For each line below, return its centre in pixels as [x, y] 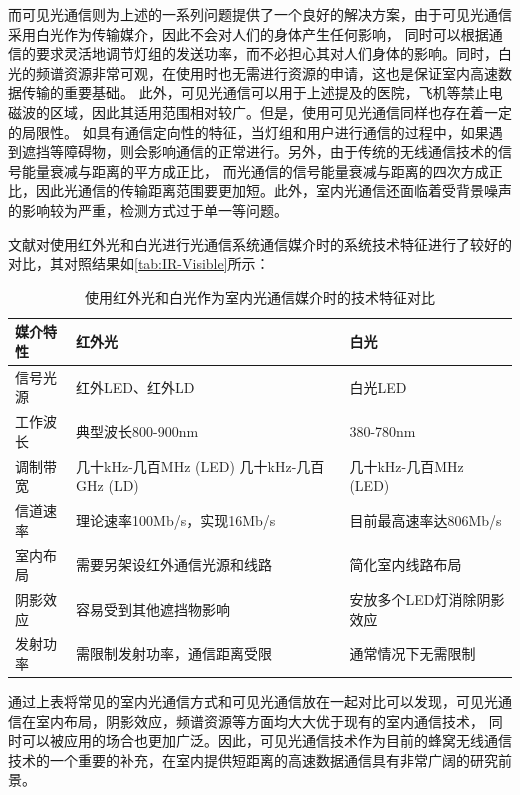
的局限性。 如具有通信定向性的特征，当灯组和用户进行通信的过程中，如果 [248, 131]
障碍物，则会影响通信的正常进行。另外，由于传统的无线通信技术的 [280, 151]
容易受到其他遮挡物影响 [153, 608]
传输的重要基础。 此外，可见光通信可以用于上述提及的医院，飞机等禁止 [255, 92]
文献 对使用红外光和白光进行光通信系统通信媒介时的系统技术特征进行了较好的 [260, 243]
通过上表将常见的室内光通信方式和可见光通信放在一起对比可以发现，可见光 [253, 701]
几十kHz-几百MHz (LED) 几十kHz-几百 [200, 465]
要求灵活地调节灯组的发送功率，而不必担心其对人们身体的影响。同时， [266, 53]
